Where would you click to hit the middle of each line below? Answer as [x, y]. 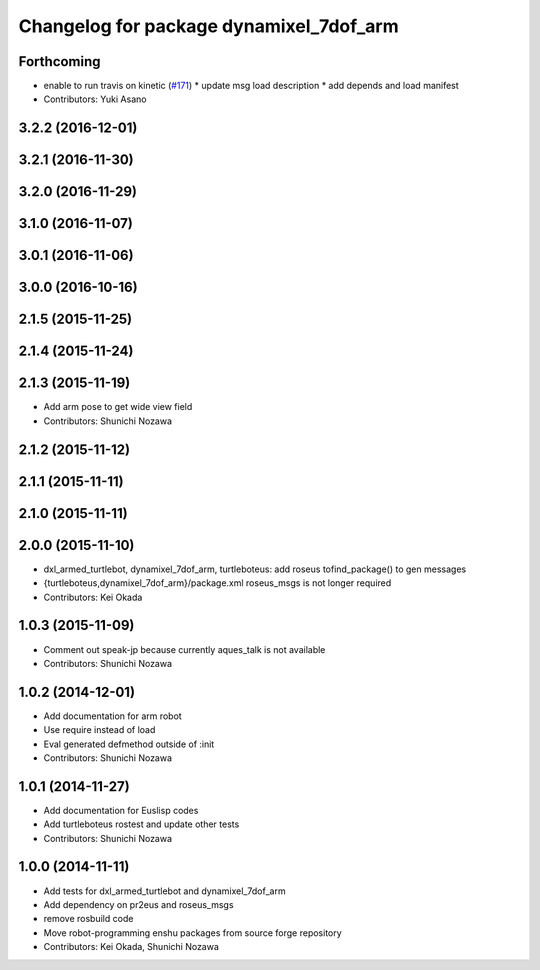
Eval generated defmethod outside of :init [129, 744]
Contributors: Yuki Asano [95, 99]
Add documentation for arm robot [112, 716]
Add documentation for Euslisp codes [121, 810]
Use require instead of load [99, 730]
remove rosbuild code [88, 919]
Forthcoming [59, 61]
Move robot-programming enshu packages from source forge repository [192, 932]
